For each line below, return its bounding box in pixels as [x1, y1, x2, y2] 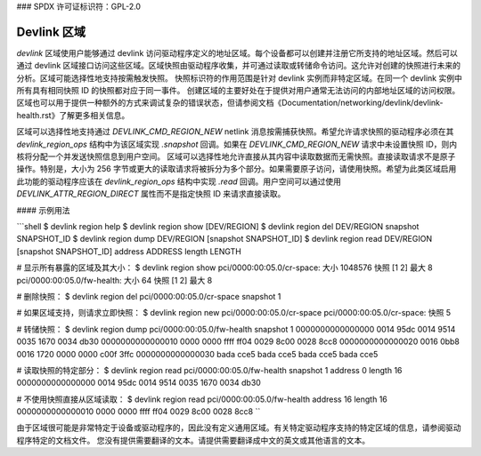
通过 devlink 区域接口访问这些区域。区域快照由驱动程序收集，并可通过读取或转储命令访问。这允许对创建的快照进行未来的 [16, 60, 461, 71]
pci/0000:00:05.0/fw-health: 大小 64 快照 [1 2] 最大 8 [16, 275, 213, 285]
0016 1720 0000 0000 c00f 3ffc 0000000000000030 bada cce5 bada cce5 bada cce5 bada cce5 [16, 348, 379, 359]
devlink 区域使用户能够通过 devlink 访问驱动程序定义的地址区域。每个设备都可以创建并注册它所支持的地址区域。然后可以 [16, 47, 459, 58]
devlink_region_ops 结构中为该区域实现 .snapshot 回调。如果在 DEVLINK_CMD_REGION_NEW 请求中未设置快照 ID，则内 [16, 139, 458, 149]
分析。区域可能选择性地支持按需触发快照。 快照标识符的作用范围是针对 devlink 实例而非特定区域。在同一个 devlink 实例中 [16, 72, 462, 84]
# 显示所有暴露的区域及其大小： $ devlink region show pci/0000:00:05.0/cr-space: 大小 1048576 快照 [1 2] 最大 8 [16, 262, 433, 273]
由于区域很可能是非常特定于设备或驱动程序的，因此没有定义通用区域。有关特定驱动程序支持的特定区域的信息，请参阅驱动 [16, 422, 461, 433]
